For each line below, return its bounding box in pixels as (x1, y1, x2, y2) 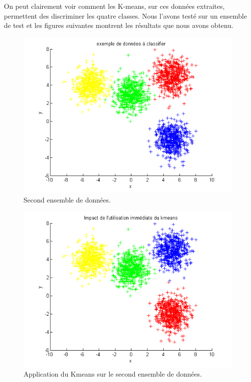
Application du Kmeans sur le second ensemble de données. (24, 369, 202, 379)
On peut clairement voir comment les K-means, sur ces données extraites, (4, 1, 225, 11)
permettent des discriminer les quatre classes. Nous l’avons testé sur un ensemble (4, 10, 247, 21)
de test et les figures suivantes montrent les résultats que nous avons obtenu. (4, 20, 233, 30)
